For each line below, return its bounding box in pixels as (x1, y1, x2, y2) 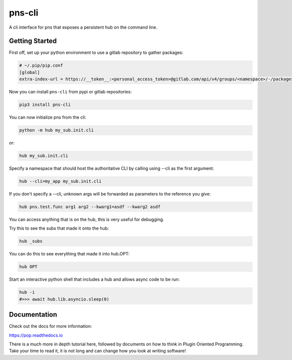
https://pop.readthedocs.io (9, 332, 63, 338)
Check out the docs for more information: (9, 324, 92, 329)
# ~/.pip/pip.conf (19, 63, 63, 68)
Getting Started (9, 37, 57, 45)
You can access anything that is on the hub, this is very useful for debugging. (9, 216, 164, 222)
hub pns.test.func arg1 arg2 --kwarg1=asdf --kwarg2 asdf (19, 204, 161, 210)
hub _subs (19, 238, 43, 244)
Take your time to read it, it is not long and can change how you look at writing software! (9, 348, 186, 354)
